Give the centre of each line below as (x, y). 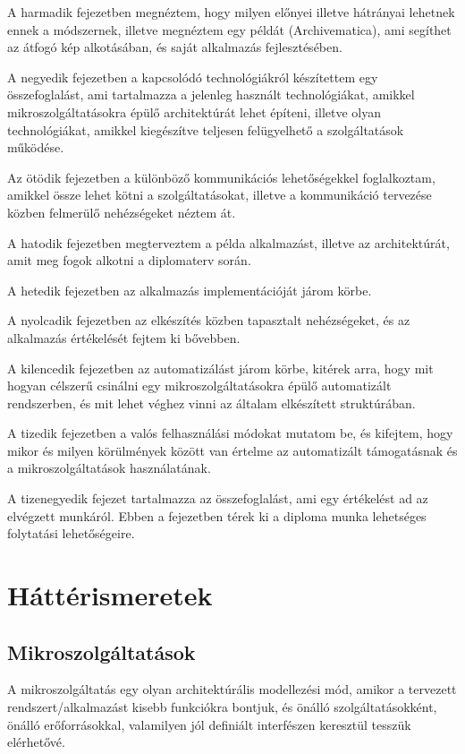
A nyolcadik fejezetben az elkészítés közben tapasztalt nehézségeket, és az (209, 320)
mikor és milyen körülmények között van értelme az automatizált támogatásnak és (232, 450)
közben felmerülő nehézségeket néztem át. (122, 212)
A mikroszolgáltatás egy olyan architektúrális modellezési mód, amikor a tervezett (232, 689)
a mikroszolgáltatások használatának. (109, 468)
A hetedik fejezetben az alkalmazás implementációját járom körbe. (190, 290)
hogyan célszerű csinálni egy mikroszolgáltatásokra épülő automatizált (199, 386)
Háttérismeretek (110, 595)
